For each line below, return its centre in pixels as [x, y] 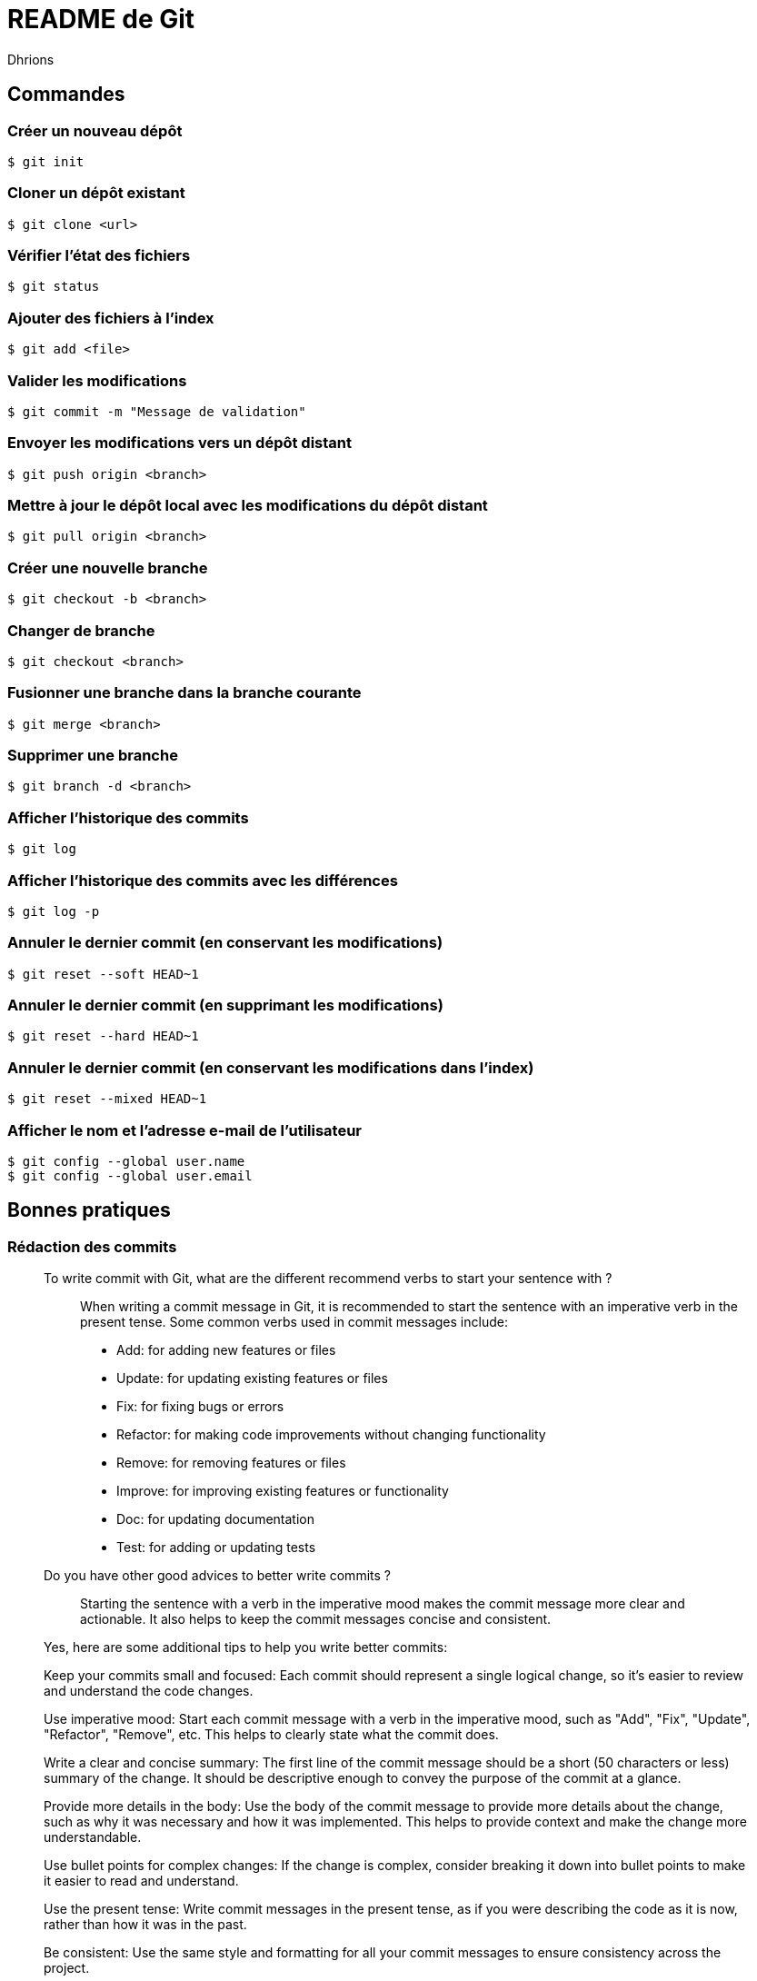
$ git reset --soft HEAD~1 [103, 974]
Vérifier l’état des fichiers [99, 256]
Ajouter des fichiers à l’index [111, 318]
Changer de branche [81, 630]
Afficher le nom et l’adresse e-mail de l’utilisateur [185, 1130]
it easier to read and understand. [141, 1881]
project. [67, 1968]
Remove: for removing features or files [231, 1463]
